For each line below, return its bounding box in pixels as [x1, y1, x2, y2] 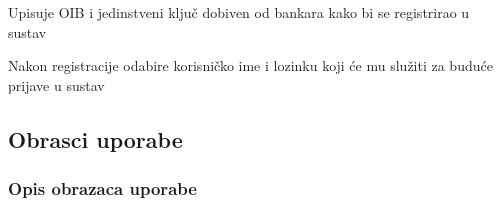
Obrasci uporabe [8, 123, 183, 154]
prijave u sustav [8, 74, 105, 95]
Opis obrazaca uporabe [8, 176, 197, 201]
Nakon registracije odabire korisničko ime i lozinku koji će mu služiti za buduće [8, 55, 493, 76]
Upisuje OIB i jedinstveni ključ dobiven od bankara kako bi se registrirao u [8, 2, 470, 22]
